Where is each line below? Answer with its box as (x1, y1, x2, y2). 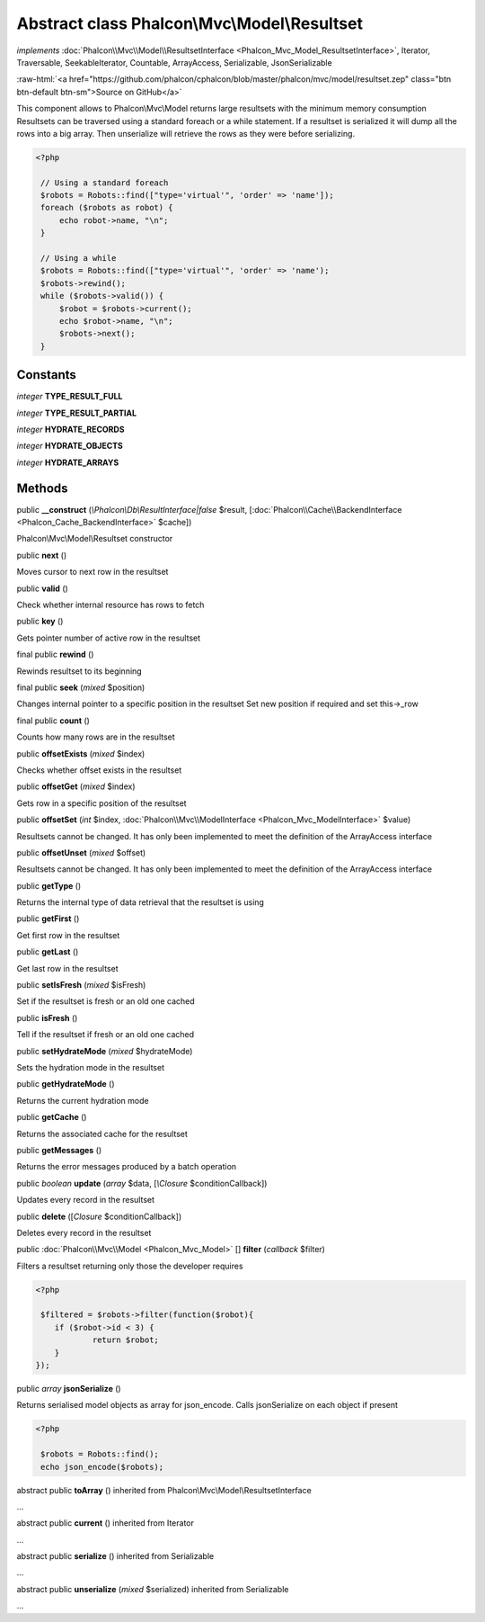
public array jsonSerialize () (16, 1383, 121, 1393)
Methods (16, 480, 68, 496)
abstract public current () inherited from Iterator (16, 1518, 195, 1528)
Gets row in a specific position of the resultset (16, 797, 188, 809)
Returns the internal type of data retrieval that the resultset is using (16, 897, 265, 908)
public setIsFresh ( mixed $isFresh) (16, 980, 146, 990)
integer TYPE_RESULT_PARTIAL (16, 408, 137, 418)
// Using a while (40, 253, 117, 263)
